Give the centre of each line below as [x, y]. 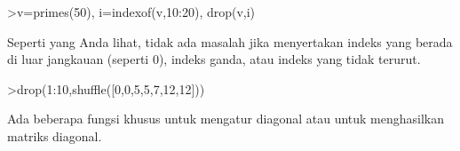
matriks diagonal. [55, 135]
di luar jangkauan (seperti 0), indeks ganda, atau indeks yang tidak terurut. [214, 59]
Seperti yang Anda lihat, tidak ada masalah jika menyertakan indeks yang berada [230, 41]
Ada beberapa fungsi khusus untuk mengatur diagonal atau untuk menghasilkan [226, 119]
